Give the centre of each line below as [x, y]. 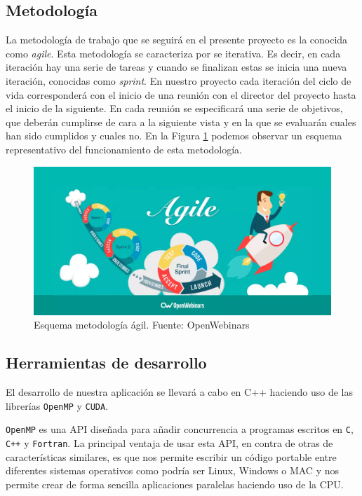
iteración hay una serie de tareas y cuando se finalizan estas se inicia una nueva [176, 67]
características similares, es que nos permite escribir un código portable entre [171, 456]
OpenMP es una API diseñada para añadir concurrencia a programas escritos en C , [180, 429]
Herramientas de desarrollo [106, 363]
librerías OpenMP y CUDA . [57, 405]
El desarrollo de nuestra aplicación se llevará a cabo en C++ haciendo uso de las [179, 391]
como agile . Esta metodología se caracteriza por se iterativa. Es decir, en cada [173, 53]
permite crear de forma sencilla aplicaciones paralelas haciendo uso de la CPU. [175, 484]
